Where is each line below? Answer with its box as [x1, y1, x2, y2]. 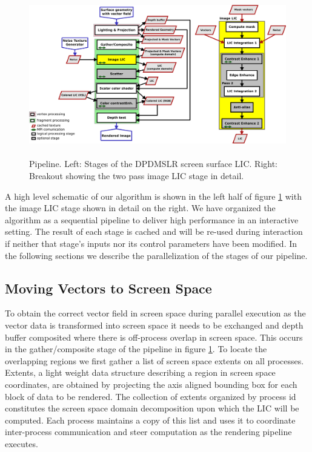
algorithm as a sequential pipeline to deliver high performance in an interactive [5, 213, 299, 226]
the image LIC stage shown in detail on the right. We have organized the [5, 201, 276, 214]
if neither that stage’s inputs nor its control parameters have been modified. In [5, 237, 297, 249]
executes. [5, 437, 38, 450]
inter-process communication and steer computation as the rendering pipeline [5, 425, 292, 438]
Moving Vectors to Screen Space [5, 278, 212, 297]
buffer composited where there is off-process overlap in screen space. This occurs [5, 330, 303, 343]
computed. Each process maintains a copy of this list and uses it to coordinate [5, 413, 296, 426]
